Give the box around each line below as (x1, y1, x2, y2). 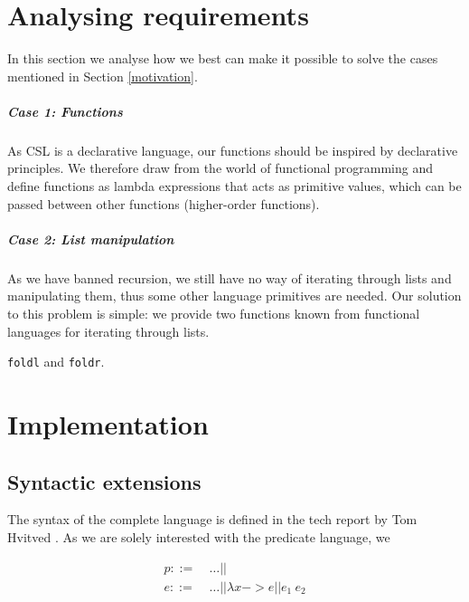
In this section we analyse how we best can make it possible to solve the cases (7, 49, 438, 68)
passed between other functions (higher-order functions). (7, 194, 320, 213)
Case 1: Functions (7, 101, 123, 120)
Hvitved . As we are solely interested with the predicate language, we (7, 528, 390, 547)
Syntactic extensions (7, 467, 202, 495)
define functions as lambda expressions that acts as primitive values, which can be (7, 177, 462, 196)
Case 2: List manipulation (7, 229, 174, 248)
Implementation (7, 406, 209, 443)
